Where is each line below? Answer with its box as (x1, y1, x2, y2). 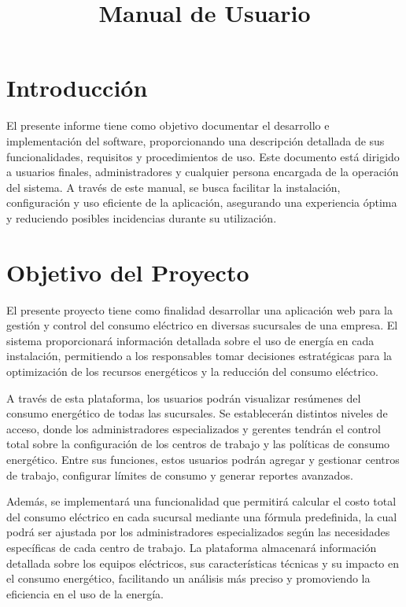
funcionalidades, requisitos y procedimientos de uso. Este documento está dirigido (6, 148, 400, 164)
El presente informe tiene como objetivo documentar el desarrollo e (6, 117, 330, 134)
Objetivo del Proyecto (6, 256, 249, 288)
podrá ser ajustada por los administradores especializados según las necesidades (6, 524, 390, 540)
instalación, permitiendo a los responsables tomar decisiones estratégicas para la (6, 348, 393, 364)
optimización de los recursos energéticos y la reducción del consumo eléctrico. (6, 362, 379, 379)
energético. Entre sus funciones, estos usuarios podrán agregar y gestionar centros (6, 451, 400, 467)
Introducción (6, 72, 148, 104)
